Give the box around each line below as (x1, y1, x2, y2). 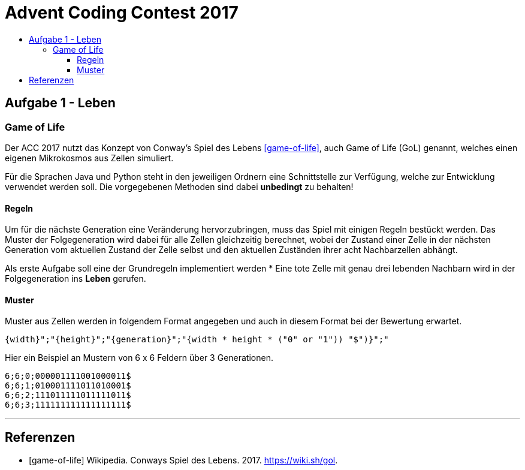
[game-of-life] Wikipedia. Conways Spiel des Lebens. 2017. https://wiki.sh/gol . (29, 455, 338, 466)
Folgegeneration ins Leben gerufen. (5, 273, 146, 284)
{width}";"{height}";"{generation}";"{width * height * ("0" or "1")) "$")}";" (5, 335, 389, 345)
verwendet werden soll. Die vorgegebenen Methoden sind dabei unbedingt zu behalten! (5, 181, 354, 192)
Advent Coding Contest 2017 (5, 2, 239, 23)
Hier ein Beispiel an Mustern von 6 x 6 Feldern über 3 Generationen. (5, 352, 273, 363)
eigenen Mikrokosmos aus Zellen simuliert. (5, 152, 174, 163)
